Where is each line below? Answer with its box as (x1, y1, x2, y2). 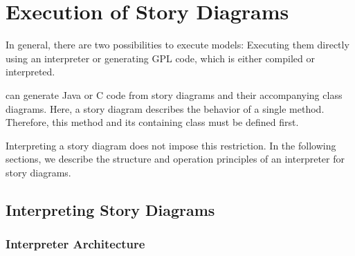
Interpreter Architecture (6, 235, 145, 253)
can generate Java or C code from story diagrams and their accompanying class (6, 87, 343, 102)
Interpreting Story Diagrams (6, 199, 215, 220)
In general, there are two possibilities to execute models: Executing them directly (6, 37, 349, 52)
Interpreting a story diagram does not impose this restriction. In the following (6, 138, 336, 152)
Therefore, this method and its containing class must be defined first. (6, 115, 299, 129)
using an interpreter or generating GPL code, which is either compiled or (6, 51, 315, 65)
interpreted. (6, 64, 55, 79)
